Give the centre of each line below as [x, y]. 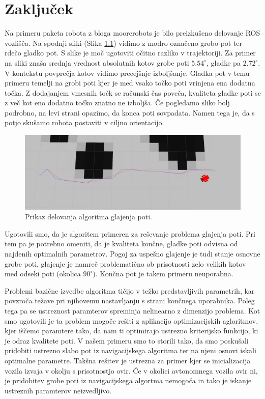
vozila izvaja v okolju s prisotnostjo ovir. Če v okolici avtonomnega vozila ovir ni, [131, 370]
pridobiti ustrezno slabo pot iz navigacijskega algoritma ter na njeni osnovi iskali [130, 350]
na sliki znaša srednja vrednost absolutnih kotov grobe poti [97, 62]
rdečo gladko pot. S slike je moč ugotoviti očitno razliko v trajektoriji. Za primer [130, 53]
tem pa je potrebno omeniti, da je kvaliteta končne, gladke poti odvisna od [121, 244]
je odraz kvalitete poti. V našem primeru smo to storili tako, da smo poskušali [127, 340]
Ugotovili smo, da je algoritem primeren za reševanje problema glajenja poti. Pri [130, 233]
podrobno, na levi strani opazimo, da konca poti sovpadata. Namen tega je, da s [130, 112]
